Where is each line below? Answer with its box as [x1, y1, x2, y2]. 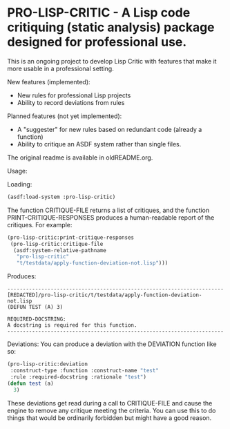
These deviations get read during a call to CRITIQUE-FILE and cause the [7, 399, 213, 407]
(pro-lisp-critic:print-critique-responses [7, 233, 135, 241]
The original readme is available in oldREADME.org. [7, 153, 153, 162]
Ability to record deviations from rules [17, 98, 125, 106]
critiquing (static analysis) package [7, 19, 215, 35]
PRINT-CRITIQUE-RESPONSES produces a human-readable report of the [7, 213, 215, 222]
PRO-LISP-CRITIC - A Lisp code [7, 5, 191, 21]
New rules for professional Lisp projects [17, 91, 131, 99]
